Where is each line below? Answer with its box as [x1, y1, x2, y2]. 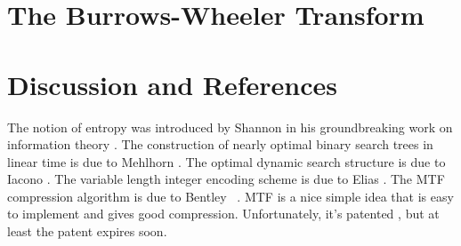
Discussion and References [7, 66, 337, 102]
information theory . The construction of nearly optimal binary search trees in [7, 135, 433, 154]
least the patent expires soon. [7, 222, 167, 241]
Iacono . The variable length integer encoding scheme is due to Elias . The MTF [7, 170, 445, 188]
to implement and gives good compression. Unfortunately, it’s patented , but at [7, 204, 440, 223]
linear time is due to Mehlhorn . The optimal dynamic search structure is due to [7, 152, 446, 171]
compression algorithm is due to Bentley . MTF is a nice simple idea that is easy [7, 186, 454, 205]
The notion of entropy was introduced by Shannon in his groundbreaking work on [7, 117, 453, 136]
